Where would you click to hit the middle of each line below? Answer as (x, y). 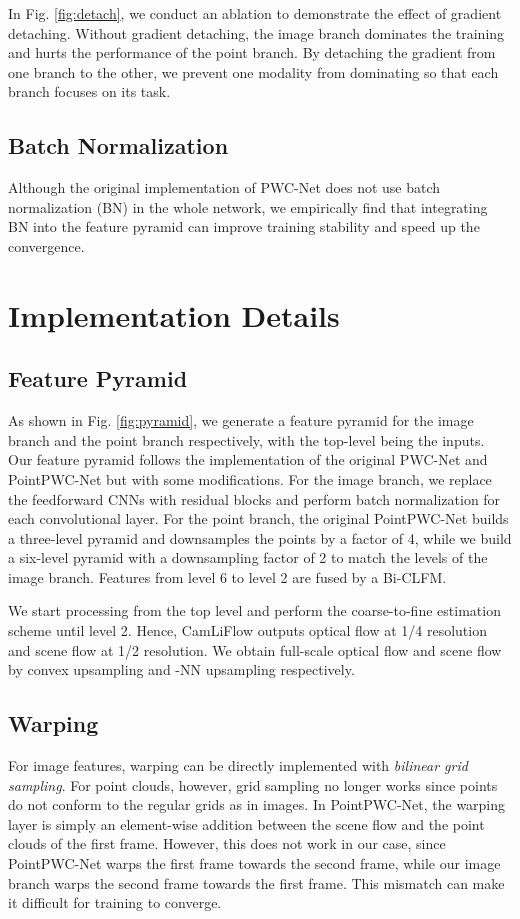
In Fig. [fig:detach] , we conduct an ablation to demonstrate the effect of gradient (255, 13)
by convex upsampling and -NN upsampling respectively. (181, 669)
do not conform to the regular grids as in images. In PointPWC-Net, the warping (257, 804)
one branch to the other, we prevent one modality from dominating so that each (253, 71)
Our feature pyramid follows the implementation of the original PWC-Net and (248, 459)
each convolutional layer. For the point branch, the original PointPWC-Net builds (258, 518)
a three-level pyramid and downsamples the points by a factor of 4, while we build (260, 537)
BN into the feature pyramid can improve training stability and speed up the (244, 226)
